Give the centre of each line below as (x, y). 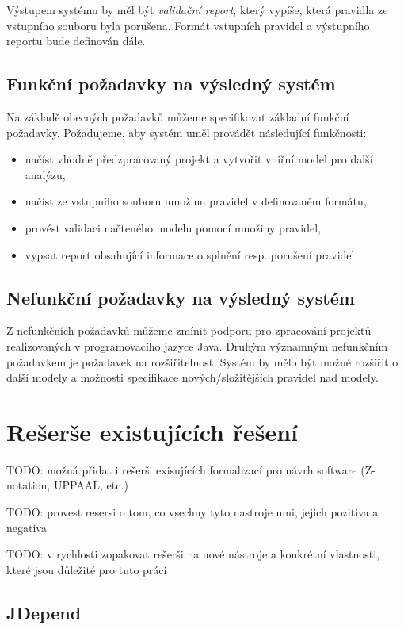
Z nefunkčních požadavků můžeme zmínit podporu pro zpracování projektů (189, 330)
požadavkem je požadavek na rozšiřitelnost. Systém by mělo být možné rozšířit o (202, 361)
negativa (27, 527)
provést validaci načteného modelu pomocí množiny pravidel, (173, 227)
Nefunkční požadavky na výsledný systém (181, 297)
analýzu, (45, 174)
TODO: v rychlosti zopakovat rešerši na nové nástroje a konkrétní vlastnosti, (193, 554)
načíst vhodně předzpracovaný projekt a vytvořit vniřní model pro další (199, 159)
